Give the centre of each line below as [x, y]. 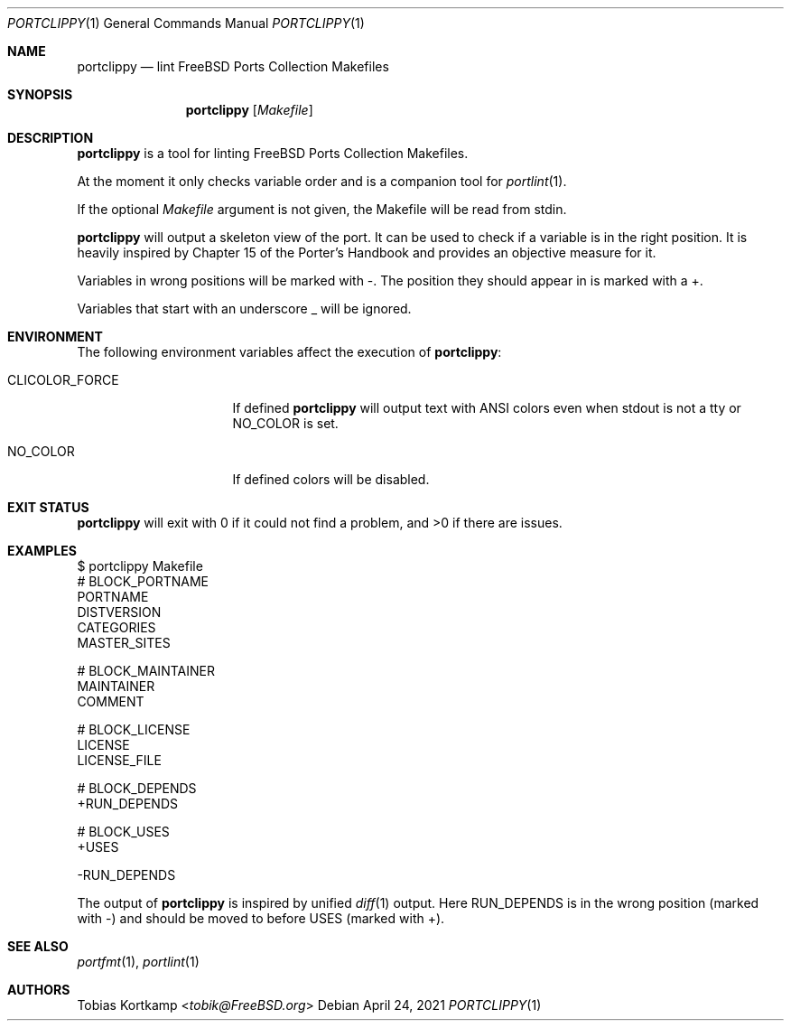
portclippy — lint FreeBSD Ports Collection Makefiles [233, 66]
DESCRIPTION [51, 138]
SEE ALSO [38, 946]
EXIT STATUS [48, 507]
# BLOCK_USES [123, 832]
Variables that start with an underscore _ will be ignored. [244, 308]
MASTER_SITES [124, 643]
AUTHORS [39, 990]
